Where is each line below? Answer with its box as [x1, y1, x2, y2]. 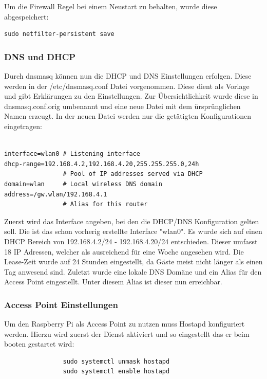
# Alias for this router [63, 201, 148, 208]
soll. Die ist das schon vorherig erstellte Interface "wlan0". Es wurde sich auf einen [4, 226, 262, 237]
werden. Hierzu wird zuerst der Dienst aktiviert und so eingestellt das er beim [4, 328, 250, 339]
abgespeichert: [4, 11, 49, 22]
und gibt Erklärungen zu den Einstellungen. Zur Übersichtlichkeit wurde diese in [4, 91, 258, 101]
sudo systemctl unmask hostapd [63, 357, 170, 365]
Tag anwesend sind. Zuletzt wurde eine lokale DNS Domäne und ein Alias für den [4, 266, 262, 277]
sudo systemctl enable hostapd [63, 368, 170, 375]
